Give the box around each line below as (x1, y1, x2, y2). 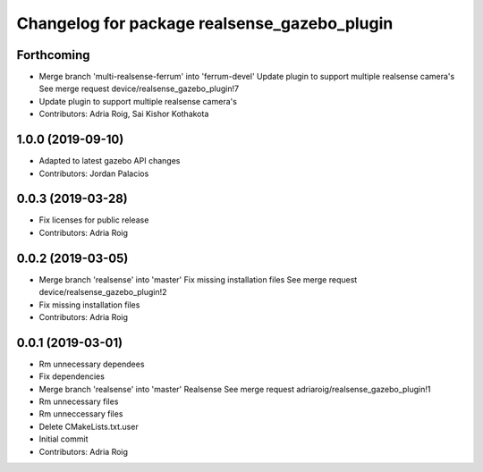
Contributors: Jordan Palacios (38, 168, 149, 179)
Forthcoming (16, 47, 90, 63)
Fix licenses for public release (38, 215, 149, 225)
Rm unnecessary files (38, 396, 119, 407)
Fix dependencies (38, 371, 105, 382)
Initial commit (38, 434, 89, 444)
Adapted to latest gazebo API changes (38, 156, 181, 166)
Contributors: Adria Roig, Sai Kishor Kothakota (38, 108, 209, 120)
